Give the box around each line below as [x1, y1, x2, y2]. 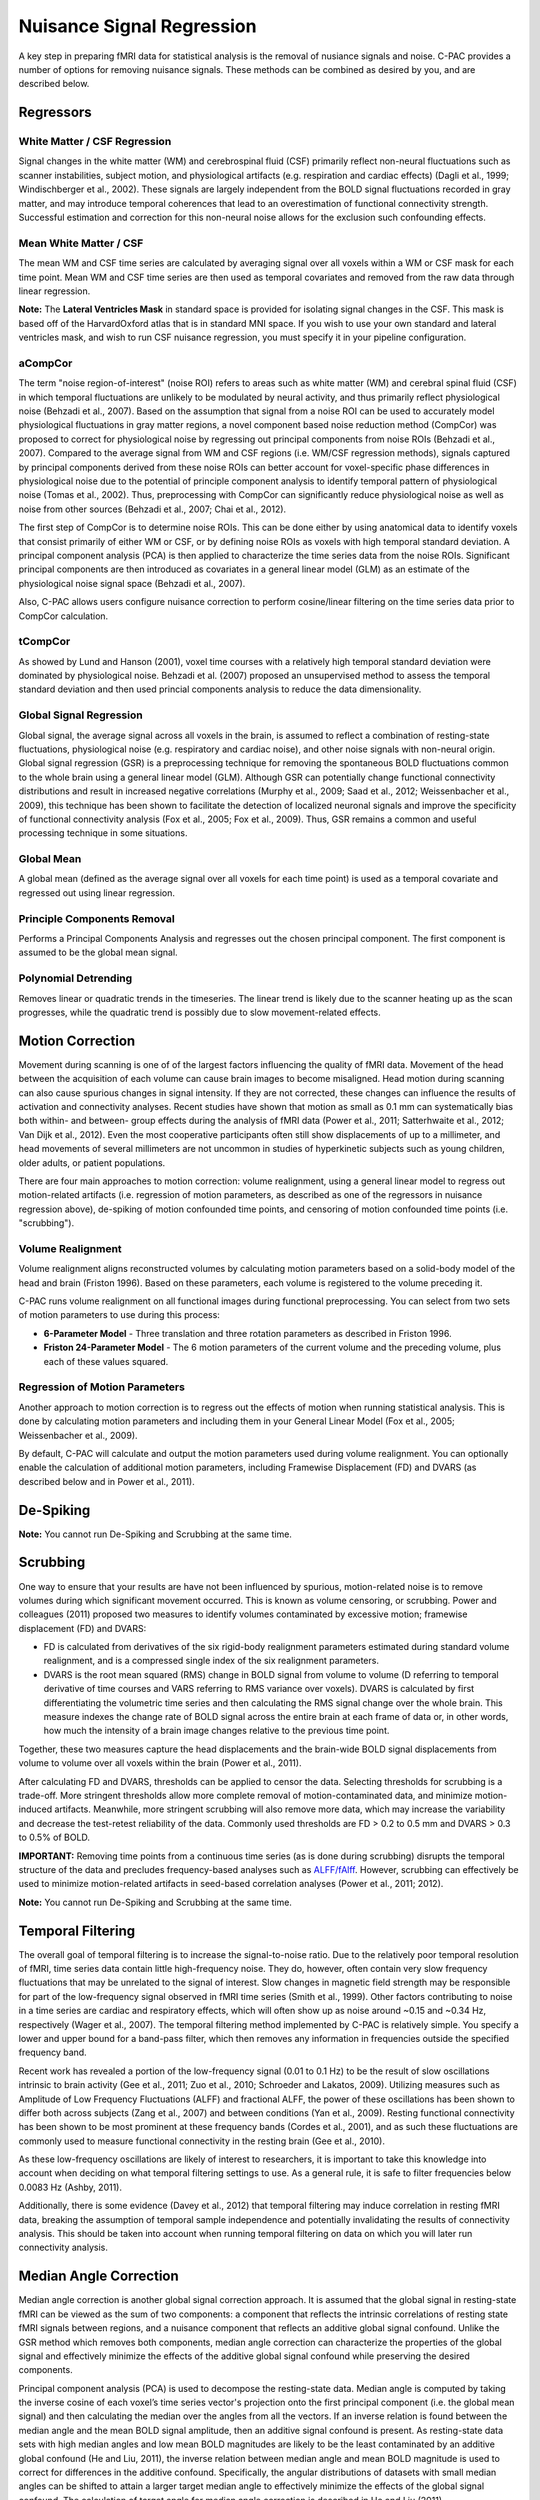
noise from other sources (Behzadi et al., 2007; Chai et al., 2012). [18, 503, 287, 515]
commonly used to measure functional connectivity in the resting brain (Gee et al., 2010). [18, 2135, 385, 2147]
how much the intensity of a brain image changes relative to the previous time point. [43, 1725, 390, 1737]
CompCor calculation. [18, 610, 109, 622]
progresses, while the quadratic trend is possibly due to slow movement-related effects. [18, 1006, 382, 1018]
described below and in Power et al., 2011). [18, 1475, 195, 1487]
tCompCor [18, 635, 71, 649]
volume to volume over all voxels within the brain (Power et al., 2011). [18, 1757, 302, 1769]
